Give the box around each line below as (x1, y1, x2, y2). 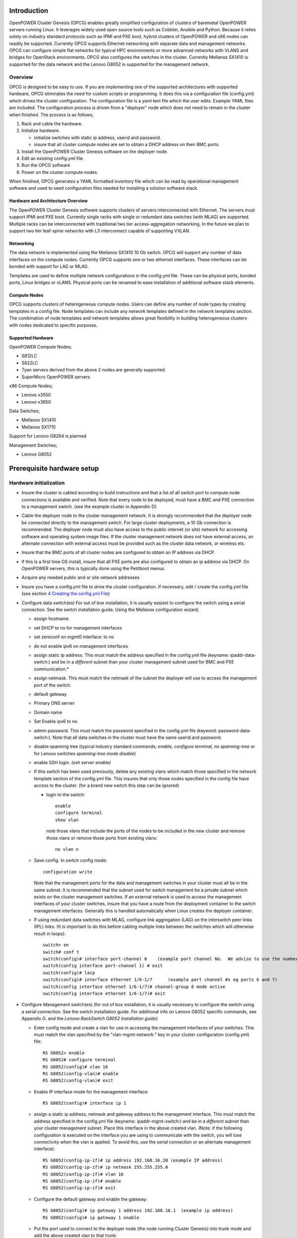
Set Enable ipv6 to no (34, 719, 78, 724)
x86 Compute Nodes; (9, 383, 53, 389)
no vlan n (55, 846, 79, 852)
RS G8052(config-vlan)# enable (43, 1071, 119, 1077)
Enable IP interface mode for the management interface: (34, 1088, 148, 1094)
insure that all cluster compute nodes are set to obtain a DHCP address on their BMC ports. (34, 142, 220, 148)
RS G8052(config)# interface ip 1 (43, 1100, 126, 1106)
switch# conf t (43, 949, 80, 955)
